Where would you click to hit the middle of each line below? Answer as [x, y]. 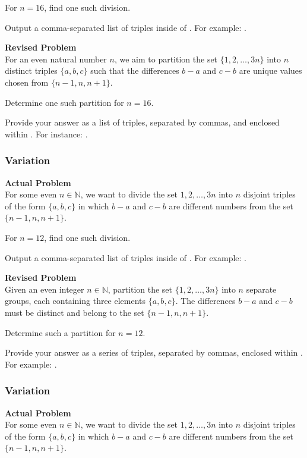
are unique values [270, 70]
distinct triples [31, 70]
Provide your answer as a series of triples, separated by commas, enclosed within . [154, 352]
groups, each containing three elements [75, 301]
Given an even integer [45, 289]
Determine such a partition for [60, 332]
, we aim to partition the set [166, 59]
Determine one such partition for [64, 102]
